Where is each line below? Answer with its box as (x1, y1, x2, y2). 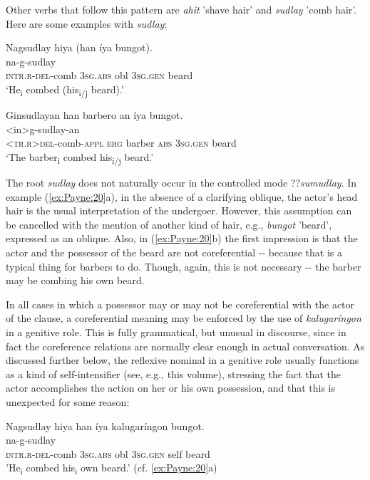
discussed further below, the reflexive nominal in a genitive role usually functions (6, 353, 359, 367)
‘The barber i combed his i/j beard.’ (6, 149, 154, 166)
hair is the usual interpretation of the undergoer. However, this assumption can (6, 203, 352, 218)
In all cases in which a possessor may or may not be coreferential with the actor (6, 296, 355, 311)
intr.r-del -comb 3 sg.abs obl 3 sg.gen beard (6, 68, 193, 83)
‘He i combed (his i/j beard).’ (6, 81, 124, 98)
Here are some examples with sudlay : (6, 16, 168, 31)
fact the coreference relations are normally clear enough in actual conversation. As (6, 338, 365, 353)
